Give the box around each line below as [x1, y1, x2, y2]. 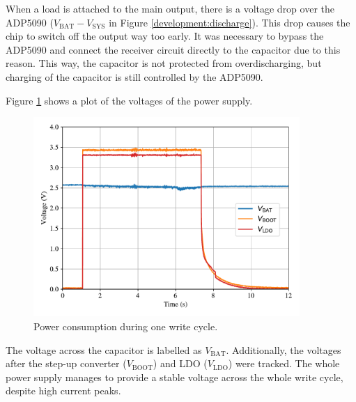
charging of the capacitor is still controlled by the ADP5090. [6, 69, 263, 84]
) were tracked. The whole [228, 356, 340, 371]
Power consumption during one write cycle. [33, 318, 218, 333]
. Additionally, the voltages [226, 342, 341, 357]
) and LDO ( [153, 356, 208, 371]
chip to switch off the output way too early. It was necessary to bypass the [6, 29, 324, 43]
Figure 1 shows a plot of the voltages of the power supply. [6, 93, 253, 107]
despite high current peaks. [6, 383, 121, 398]
